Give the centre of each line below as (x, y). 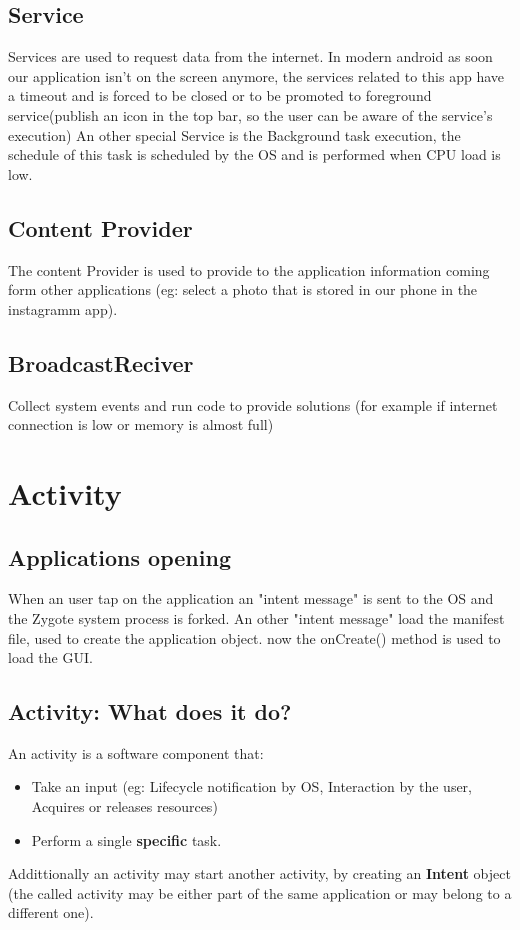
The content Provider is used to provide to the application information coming (249, 269)
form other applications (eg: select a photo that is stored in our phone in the (243, 289)
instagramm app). (63, 308)
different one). (51, 912)
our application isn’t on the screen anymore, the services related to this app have (256, 75)
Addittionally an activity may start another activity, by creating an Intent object (259, 873)
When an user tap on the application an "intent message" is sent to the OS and (251, 598)
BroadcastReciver (101, 362)
